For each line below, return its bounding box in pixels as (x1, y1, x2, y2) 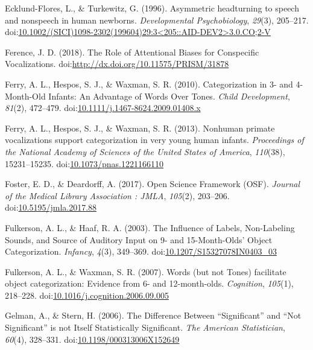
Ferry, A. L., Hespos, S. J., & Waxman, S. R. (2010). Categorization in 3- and (5, 77, 293, 90)
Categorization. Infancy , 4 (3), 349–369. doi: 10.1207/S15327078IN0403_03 (5, 245, 277, 258)
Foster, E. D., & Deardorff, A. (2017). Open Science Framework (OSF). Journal (5, 177, 300, 190)
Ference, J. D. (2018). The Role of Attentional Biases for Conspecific (5, 45, 259, 58)
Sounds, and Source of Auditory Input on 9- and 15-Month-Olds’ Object (5, 233, 273, 246)
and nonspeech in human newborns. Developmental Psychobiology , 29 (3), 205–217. (5, 13, 309, 26)
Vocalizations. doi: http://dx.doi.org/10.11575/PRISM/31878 (5, 57, 229, 70)
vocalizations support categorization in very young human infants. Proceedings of (5, 133, 304, 146)
